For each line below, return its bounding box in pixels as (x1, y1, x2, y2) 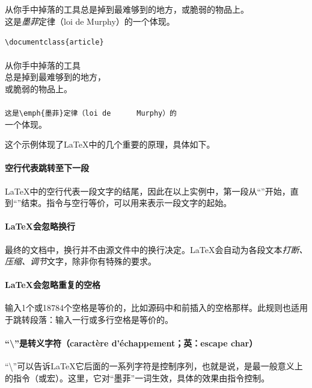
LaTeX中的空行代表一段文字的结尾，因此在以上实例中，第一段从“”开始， (5, 184, 290, 197)
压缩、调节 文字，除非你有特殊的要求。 (5, 255, 156, 268)
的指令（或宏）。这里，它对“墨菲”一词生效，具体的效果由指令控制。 (5, 372, 270, 384)
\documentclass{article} (5, 38, 104, 47)
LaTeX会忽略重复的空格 (5, 278, 100, 291)
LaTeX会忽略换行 (5, 220, 75, 233)
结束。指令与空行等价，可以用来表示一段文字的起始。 (21, 196, 232, 209)
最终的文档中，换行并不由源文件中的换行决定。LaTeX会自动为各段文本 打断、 (5, 243, 308, 255)
